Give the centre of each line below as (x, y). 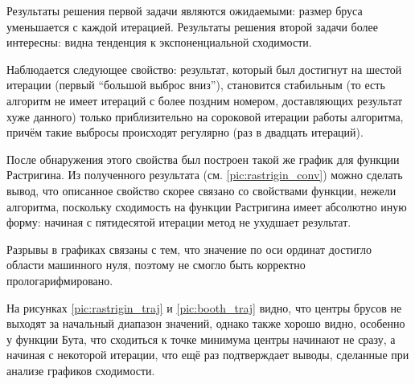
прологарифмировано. (60, 280)
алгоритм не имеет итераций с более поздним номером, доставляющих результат (205, 100)
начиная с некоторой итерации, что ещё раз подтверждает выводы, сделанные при (208, 355)
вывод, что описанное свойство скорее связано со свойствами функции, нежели (201, 190)
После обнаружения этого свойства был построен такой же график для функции (203, 159)
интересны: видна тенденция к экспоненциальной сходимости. (159, 42)
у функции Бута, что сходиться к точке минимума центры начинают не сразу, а (201, 339)
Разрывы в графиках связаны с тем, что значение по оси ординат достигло (189, 249)
